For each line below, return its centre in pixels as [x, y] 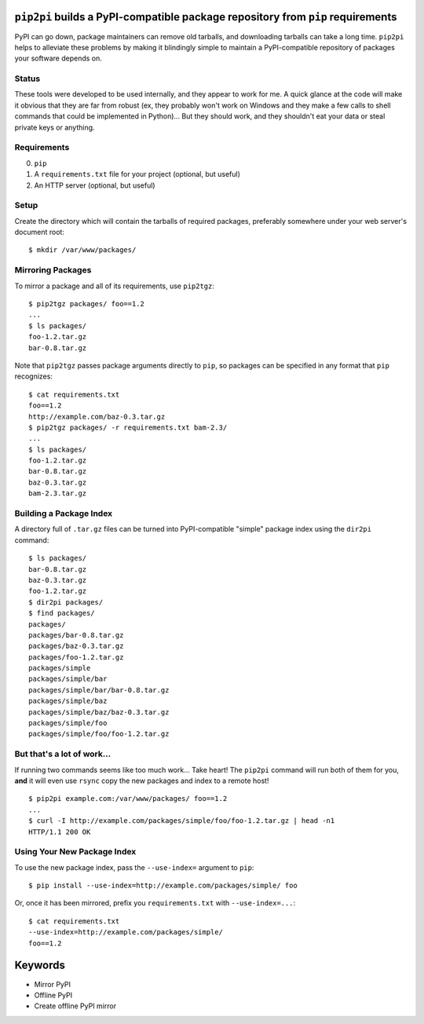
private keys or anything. [55, 127]
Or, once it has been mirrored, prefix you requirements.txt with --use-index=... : [155, 903]
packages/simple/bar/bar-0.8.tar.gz [99, 690]
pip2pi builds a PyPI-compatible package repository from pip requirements [206, 17]
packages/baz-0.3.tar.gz [76, 646]
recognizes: [33, 376]
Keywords [40, 965]
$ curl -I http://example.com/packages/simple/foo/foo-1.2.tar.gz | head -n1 [182, 821]
